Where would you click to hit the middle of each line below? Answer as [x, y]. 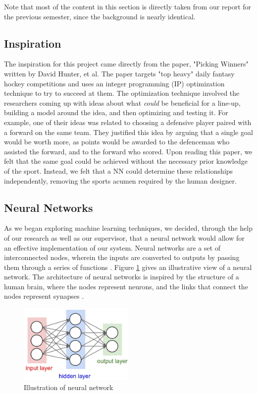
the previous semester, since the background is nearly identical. [100, 16]
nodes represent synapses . [44, 296]
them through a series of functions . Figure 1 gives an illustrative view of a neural [128, 267]
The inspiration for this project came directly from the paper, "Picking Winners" [126, 64]
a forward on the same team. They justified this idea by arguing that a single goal [128, 132]
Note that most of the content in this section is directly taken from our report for [128, 6]
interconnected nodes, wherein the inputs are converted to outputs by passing [122, 257]
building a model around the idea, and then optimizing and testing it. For [116, 112]
